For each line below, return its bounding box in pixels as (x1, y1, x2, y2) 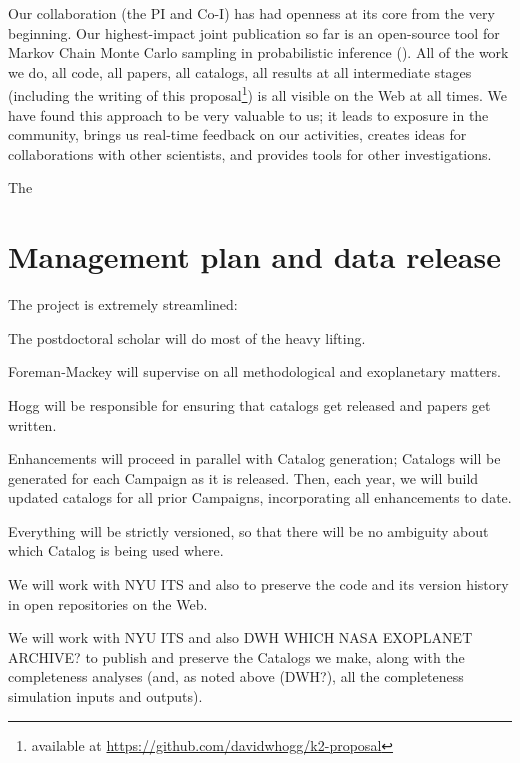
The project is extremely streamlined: (8, 294, 238, 315)
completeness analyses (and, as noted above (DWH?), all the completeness (8, 666, 464, 687)
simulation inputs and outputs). (8, 686, 203, 707)
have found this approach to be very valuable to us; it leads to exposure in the (8, 104, 489, 125)
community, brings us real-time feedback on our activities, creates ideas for (8, 124, 467, 145)
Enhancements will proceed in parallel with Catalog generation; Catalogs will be (8, 448, 501, 469)
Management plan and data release (8, 236, 501, 277)
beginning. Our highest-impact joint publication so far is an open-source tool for (8, 22, 500, 43)
